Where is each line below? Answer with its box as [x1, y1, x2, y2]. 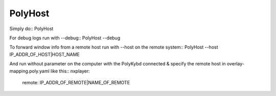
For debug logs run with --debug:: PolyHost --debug [9, 35, 120, 41]
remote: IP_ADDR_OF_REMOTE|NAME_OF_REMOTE [22, 79, 130, 85]
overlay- [226, 61, 245, 67]
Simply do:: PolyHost [9, 26, 54, 32]
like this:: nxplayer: [50, 68, 90, 74]
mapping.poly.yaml [9, 68, 50, 74]
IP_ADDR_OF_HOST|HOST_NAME [9, 51, 80, 57]
